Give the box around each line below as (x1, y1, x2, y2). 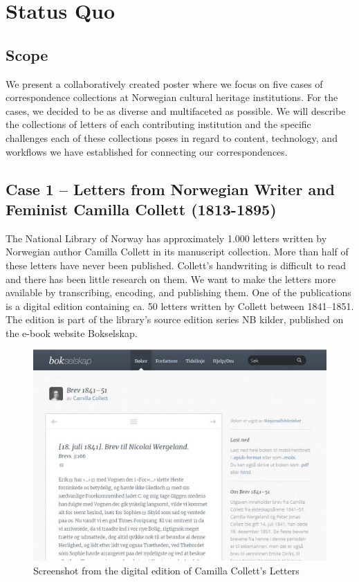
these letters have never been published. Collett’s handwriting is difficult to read (6, 257, 347, 272)
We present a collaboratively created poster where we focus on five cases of (6, 76, 323, 91)
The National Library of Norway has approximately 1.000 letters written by (6, 230, 327, 245)
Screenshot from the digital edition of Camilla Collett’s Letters (33, 563, 300, 577)
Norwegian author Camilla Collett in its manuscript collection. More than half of (6, 244, 349, 259)
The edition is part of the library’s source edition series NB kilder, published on (6, 312, 344, 327)
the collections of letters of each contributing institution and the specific (6, 117, 311, 131)
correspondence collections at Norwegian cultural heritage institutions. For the (6, 90, 338, 104)
